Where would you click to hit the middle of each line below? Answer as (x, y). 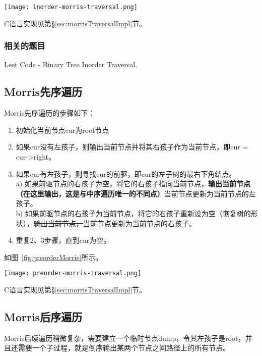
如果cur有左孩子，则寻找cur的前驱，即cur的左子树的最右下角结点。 (126, 173)
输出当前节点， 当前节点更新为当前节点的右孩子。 (115, 223)
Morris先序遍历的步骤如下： (50, 113)
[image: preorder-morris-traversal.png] (73, 273)
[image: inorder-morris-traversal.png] (71, 7)
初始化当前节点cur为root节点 (62, 130)
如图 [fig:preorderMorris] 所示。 (53, 257)
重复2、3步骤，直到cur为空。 (63, 240)
